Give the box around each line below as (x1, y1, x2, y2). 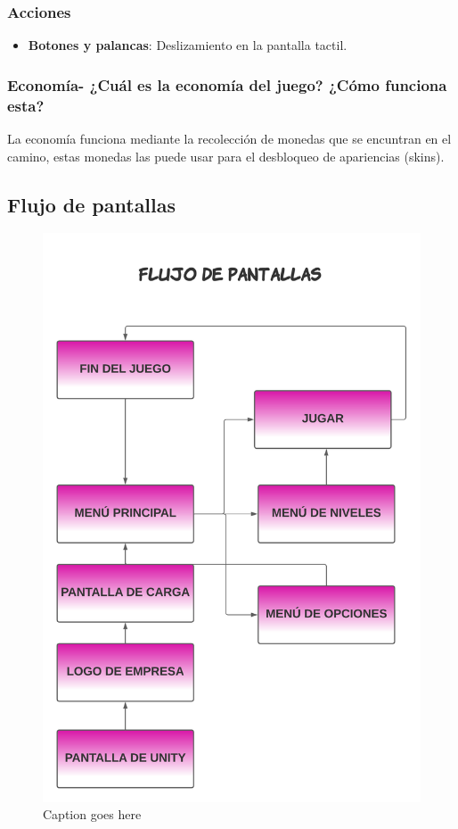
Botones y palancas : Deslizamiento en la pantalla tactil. (28, 36, 348, 54)
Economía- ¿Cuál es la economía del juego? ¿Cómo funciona (7, 73, 447, 95)
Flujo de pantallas (7, 190, 176, 218)
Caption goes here (43, 805, 142, 824)
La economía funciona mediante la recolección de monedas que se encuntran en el (7, 128, 452, 147)
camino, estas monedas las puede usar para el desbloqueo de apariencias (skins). (7, 146, 445, 165)
